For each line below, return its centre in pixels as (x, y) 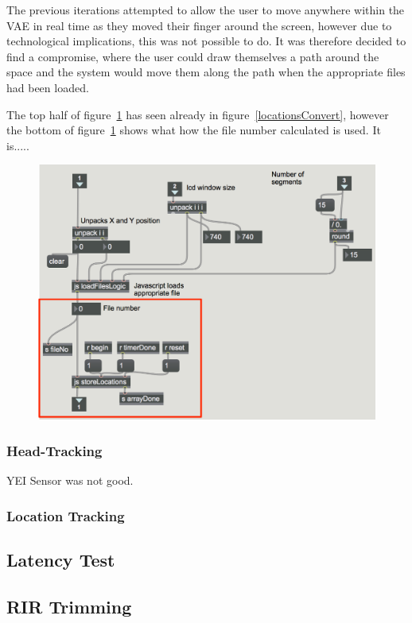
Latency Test (61, 559)
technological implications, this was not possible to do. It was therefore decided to (206, 41)
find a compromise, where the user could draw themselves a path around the (193, 56)
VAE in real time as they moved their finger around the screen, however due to (199, 25)
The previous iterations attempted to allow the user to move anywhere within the (206, 10)
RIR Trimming (69, 606)
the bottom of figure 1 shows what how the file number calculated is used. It (194, 130)
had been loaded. (48, 87)
